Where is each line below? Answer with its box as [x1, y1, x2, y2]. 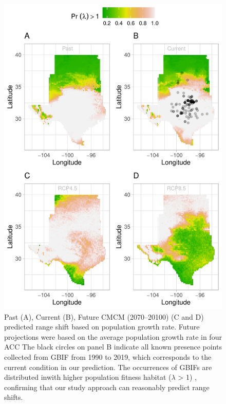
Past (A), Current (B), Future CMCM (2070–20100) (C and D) [4, 311, 204, 322]
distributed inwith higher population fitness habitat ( [4, 372, 172, 382]
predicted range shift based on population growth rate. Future [4, 321, 200, 332]
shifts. [4, 392, 23, 402]
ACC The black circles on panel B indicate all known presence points [4, 341, 222, 352]
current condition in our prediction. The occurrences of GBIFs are [4, 361, 212, 372]
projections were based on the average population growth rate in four [4, 331, 222, 342]
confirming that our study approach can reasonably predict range [4, 381, 210, 392]
